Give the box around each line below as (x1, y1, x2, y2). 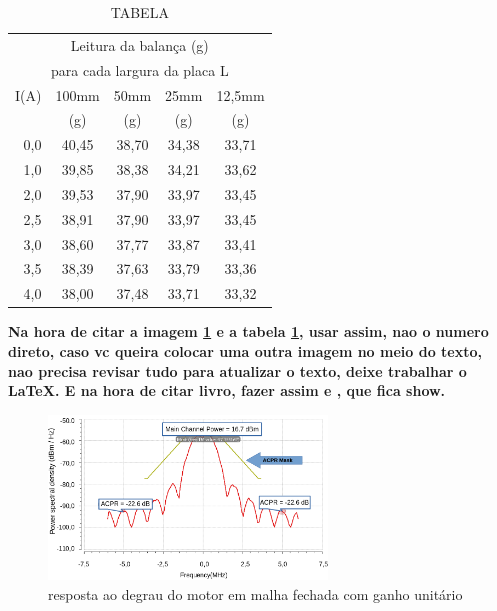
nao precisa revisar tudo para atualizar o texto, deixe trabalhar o (8, 360, 467, 381)
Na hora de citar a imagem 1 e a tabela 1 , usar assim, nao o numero (8, 321, 489, 342)
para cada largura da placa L (50, 59, 229, 80)
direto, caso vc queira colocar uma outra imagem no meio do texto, (8, 340, 482, 361)
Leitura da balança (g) (70, 34, 209, 55)
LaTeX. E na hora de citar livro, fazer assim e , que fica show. (8, 380, 446, 401)
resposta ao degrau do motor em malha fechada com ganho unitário (48, 583, 463, 604)
